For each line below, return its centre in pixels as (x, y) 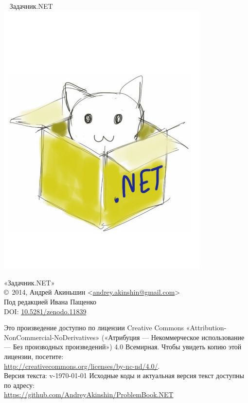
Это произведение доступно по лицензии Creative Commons (94, 328)
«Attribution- (206, 328)
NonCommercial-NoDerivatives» (52, 337)
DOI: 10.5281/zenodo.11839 (45, 311)
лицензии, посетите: (34, 356)
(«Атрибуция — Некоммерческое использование (173, 337)
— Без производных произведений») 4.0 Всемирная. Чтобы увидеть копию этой (123, 347)
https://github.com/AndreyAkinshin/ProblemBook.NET (89, 394)
